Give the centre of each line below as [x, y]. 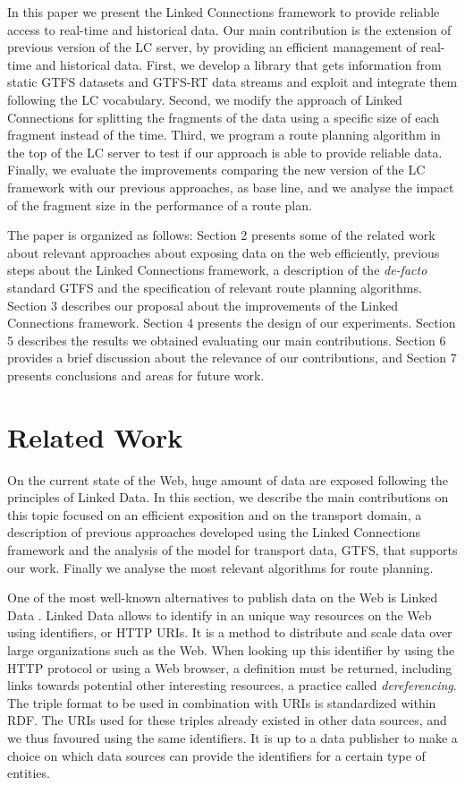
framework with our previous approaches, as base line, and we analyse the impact [231, 187]
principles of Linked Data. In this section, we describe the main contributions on [228, 497]
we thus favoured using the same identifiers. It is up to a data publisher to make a [232, 737]
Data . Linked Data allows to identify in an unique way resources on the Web [220, 614]
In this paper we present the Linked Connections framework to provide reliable [224, 12]
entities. [29, 773]
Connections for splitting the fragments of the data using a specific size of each [224, 117]
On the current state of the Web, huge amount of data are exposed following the [228, 479]
